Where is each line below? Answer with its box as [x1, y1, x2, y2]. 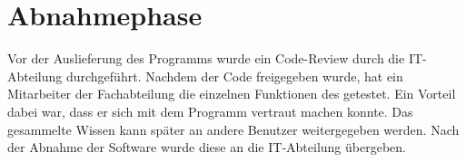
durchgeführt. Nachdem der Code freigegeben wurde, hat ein [65, 66, 403, 85]
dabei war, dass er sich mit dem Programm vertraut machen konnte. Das [7, 101, 413, 120]
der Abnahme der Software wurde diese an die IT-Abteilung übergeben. [7, 138, 406, 157]
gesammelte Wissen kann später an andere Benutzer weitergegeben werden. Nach [7, 119, 460, 138]
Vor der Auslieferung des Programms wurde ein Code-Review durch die [7, 49, 405, 68]
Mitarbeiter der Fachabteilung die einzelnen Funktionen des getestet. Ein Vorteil [7, 84, 456, 103]
